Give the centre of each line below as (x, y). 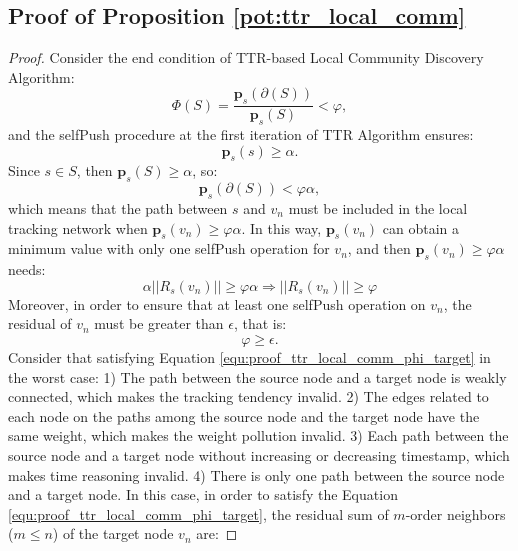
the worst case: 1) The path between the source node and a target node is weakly (257, 376)
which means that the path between (118, 208)
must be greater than (159, 323)
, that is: (260, 323)
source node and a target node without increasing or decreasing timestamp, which (259, 454)
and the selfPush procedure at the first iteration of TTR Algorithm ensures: (241, 134)
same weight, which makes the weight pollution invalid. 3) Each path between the (258, 435)
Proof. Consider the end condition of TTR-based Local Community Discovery (246, 57)
